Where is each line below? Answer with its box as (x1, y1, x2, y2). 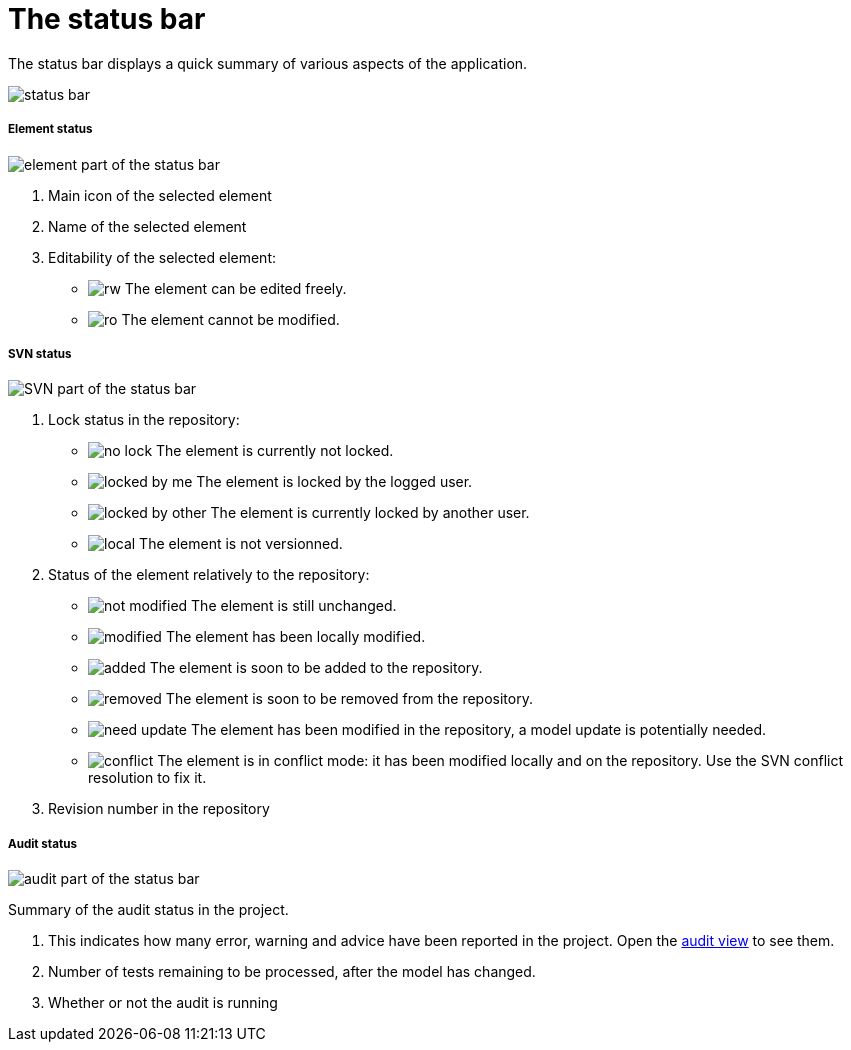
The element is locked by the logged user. (196, 473, 473, 491)
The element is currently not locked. (156, 442, 394, 460)
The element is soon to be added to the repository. (149, 659, 483, 677)
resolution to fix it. (88, 769, 207, 787)
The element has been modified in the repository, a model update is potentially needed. (190, 721, 767, 739)
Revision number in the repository (48, 800, 270, 818)
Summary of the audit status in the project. (8, 901, 289, 919)
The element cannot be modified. (121, 310, 340, 328)
